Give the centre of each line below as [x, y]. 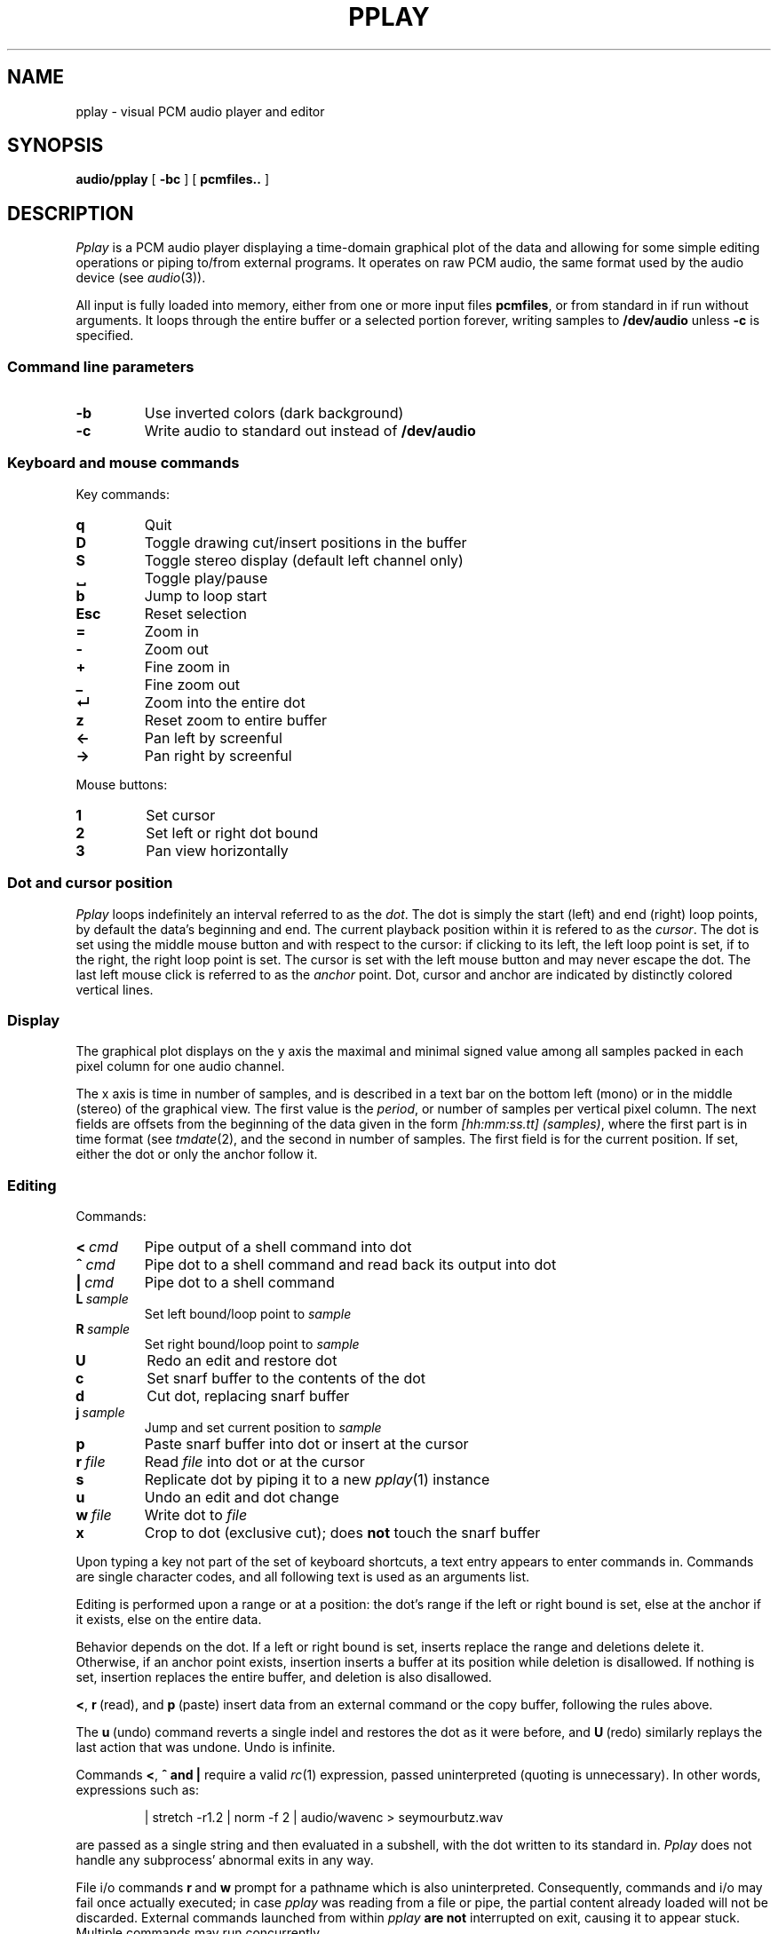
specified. [105, 336]
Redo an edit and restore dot [242, 1361]
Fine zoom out [192, 684]
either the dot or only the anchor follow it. [197, 1154]
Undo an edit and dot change [242, 1498]
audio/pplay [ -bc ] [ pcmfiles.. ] [172, 179]
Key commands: [123, 494]
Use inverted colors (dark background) [274, 413]
